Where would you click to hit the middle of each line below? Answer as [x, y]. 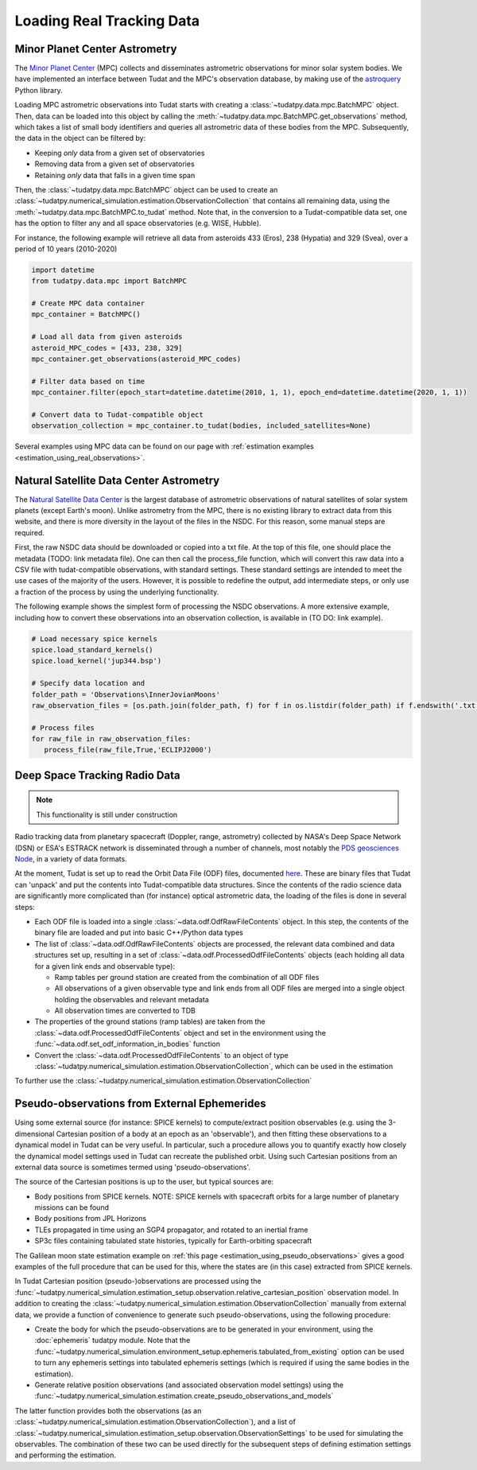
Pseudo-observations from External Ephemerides [140, 1104]
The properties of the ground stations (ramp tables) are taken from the [150, 1021]
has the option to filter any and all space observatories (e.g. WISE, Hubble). [138, 224]
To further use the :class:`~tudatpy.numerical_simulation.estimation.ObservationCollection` [163, 1081]
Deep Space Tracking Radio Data [97, 775]
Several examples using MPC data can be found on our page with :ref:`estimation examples [164, 446]
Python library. [39, 90]
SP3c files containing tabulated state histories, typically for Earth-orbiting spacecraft [173, 1241]
